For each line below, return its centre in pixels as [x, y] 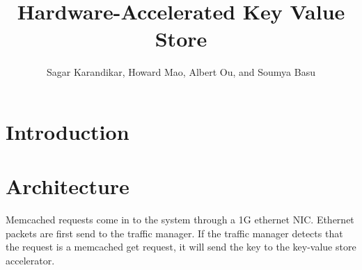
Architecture [68, 186]
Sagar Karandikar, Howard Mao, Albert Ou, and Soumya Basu [181, 72]
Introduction [68, 131]
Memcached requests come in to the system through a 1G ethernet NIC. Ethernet [180, 220]
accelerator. [30, 260]
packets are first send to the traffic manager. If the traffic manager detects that [174, 233]
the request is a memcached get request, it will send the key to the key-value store [181, 247]
